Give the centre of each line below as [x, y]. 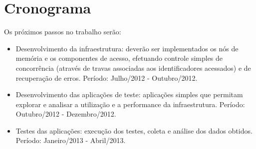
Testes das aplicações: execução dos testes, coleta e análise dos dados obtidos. [134, 130]
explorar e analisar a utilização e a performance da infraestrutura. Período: [130, 104]
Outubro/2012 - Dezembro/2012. [66, 114]
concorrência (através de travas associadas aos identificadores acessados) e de [133, 68]
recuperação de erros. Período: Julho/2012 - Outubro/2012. [107, 77]
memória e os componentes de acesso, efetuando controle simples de [119, 58]
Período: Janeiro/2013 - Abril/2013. [71, 140]
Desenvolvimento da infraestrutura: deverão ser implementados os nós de [127, 48]
